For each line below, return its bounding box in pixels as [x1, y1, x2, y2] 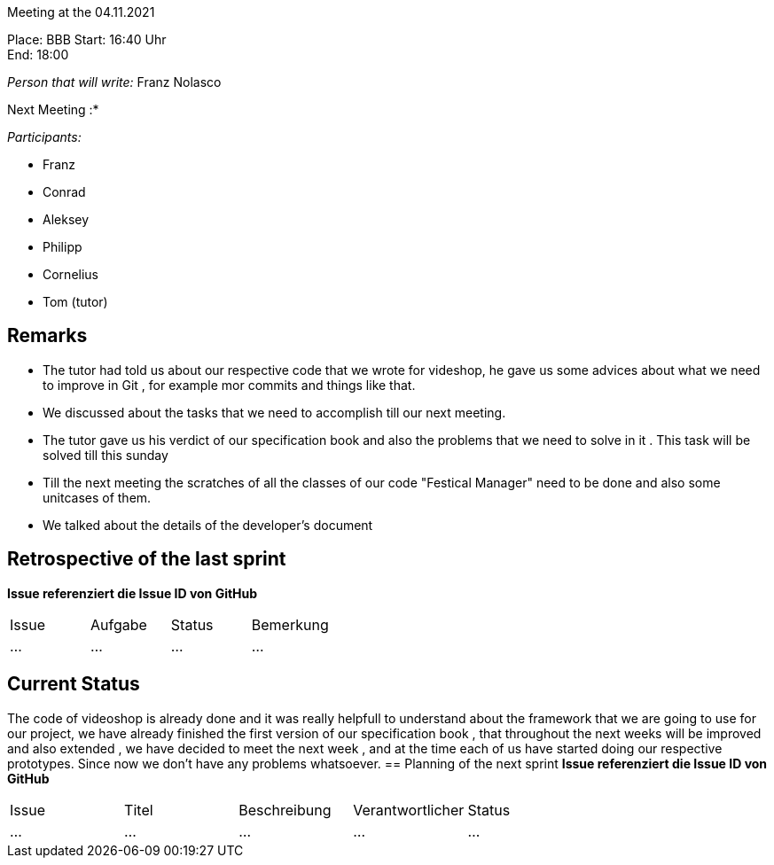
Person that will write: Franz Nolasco [7, 74, 222, 90]
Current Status [7, 673, 140, 696]
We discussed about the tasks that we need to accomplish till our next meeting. [43, 404, 506, 420]
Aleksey [43, 212, 90, 227]
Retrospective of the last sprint [7, 548, 286, 571]
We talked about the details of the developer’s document [43, 517, 373, 533]
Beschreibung [238, 800, 332, 819]
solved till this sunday [43, 447, 168, 463]
